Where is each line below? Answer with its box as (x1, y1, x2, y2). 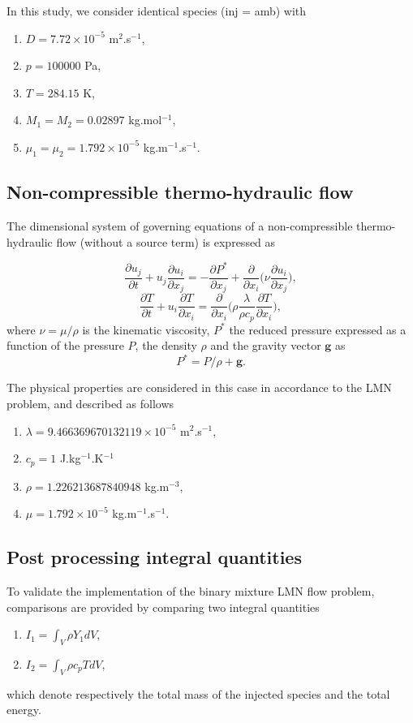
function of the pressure (6, 337, 124, 354)
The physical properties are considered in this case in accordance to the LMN (6, 379, 392, 396)
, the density (135, 337, 197, 354)
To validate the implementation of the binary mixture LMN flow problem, (6, 583, 375, 599)
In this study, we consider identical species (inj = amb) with (6, 2, 307, 19)
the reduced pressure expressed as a (229, 321, 407, 338)
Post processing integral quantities (6, 544, 302, 570)
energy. (6, 701, 41, 718)
